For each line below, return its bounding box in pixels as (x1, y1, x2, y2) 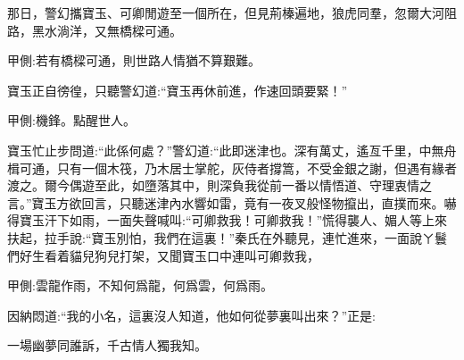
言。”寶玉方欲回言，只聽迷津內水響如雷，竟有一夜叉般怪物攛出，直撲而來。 (7, 193, 444, 212)
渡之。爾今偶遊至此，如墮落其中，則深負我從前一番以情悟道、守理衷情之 (7, 176, 432, 195)
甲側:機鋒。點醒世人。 (7, 111, 136, 130)
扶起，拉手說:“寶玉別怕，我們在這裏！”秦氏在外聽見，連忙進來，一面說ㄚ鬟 (7, 228, 448, 247)
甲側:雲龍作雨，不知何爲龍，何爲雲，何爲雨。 (7, 276, 273, 295)
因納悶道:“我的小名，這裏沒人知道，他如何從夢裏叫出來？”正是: (7, 306, 376, 324)
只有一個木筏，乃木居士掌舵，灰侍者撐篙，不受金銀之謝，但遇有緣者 (56, 158, 457, 177)
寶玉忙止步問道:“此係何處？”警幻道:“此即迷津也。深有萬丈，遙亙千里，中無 (7, 140, 444, 159)
